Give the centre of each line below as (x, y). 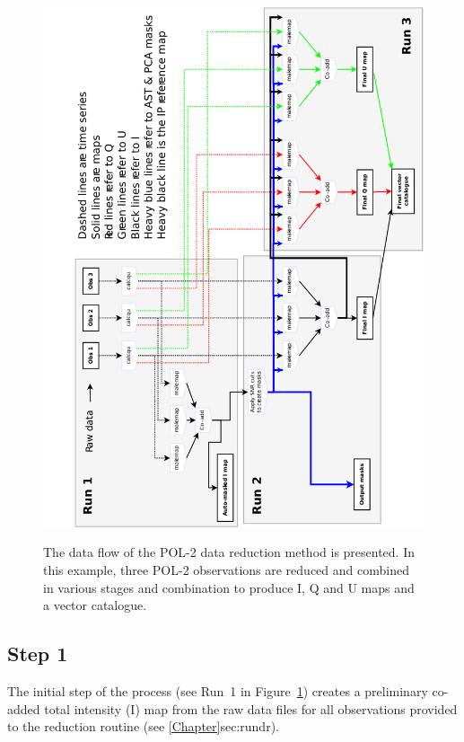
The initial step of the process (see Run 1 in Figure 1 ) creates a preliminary (218, 691)
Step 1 (38, 654)
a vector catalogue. (95, 605)
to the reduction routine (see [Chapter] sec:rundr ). (143, 726)
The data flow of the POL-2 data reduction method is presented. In (229, 552)
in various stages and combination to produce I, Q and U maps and (229, 587)
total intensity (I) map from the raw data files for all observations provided (251, 708)
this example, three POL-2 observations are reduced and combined (226, 570)
